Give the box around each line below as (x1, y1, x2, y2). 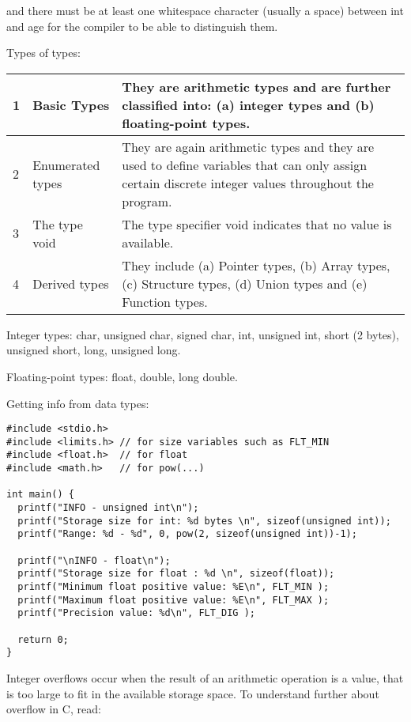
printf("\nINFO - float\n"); (17, 554, 171, 566)
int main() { (6, 489, 74, 501)
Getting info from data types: (6, 395, 149, 411)
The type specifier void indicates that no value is (122, 214, 392, 233)
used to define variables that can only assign (122, 155, 368, 174)
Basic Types (32, 95, 110, 114)
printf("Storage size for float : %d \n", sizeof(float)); (17, 568, 335, 580)
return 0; (17, 633, 69, 645)
